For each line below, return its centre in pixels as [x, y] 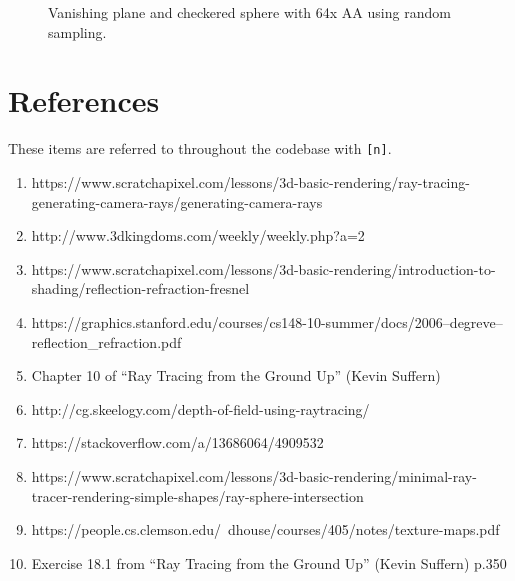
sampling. [77, 31]
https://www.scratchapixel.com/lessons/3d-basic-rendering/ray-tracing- [250, 181]
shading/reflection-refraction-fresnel [140, 288]
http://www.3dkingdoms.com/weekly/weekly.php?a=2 [198, 235]
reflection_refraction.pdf [106, 341]
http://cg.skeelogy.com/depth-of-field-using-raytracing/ [200, 408]
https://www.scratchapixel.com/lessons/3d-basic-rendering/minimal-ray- [254, 475]
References [84, 100]
